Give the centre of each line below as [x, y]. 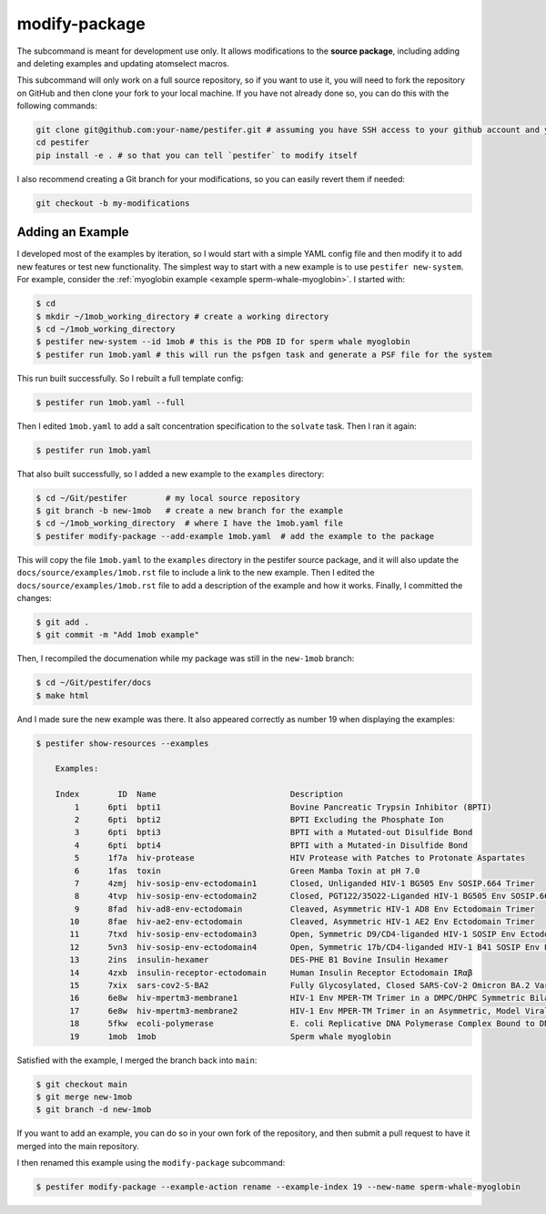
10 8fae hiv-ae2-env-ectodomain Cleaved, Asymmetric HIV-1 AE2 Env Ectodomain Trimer [303, 922]
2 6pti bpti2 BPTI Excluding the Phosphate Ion [259, 819]
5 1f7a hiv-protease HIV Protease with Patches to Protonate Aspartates [300, 858]
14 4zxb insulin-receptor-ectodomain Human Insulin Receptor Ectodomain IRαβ [271, 973]
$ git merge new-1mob [84, 1097]
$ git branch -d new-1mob [94, 1110]
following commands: [57, 106]
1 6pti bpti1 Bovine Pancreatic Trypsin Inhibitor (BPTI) [283, 807]
